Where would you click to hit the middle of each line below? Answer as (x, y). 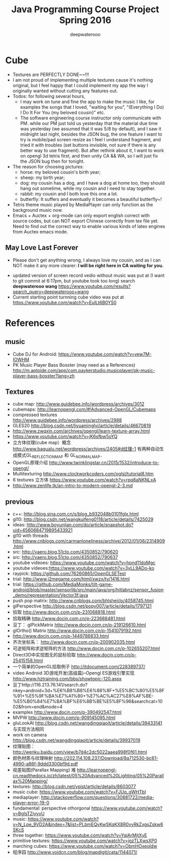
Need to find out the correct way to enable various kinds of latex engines (89, 226)
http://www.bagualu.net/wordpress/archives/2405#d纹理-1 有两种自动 (86, 449)
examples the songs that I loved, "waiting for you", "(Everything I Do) (92, 107)
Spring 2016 (85, 20)
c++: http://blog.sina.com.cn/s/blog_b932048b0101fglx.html (76, 514)
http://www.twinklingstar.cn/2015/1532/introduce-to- (104, 463)
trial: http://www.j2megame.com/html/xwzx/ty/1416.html (71, 579)
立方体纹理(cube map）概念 (42, 443)
